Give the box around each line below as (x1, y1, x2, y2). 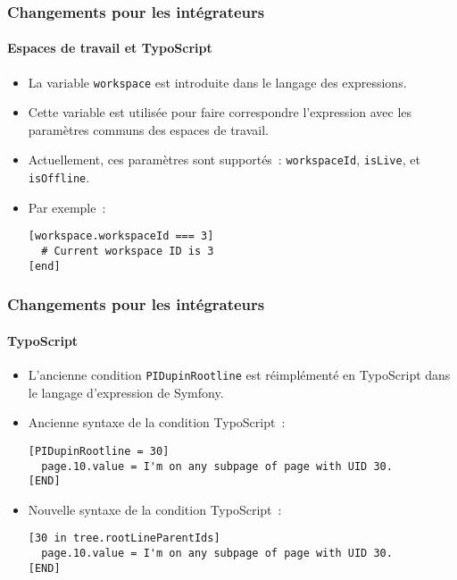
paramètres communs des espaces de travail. (28, 120, 269, 139)
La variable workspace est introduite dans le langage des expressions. (28, 72, 407, 91)
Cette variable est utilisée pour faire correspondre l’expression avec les (28, 103, 412, 122)
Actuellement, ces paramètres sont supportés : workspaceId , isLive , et (28, 150, 420, 169)
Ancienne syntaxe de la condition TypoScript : (28, 413, 286, 432)
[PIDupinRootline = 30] (28, 444, 170, 458)
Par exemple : (28, 198, 106, 216)
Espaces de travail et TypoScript (7, 38, 212, 57)
